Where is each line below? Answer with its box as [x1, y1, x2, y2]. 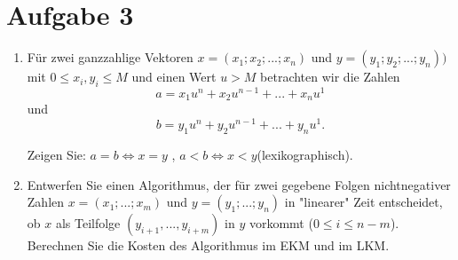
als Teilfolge [55, 214, 121, 232]
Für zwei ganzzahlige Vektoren [27, 48, 193, 67]
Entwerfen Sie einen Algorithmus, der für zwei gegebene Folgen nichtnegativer [27, 175, 451, 193]
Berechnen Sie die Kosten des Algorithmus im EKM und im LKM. [27, 236, 390, 255]
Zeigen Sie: [27, 145, 86, 163]
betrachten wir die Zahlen [260, 67, 400, 86]
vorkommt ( [249, 214, 313, 232]
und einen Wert [131, 67, 217, 86]
